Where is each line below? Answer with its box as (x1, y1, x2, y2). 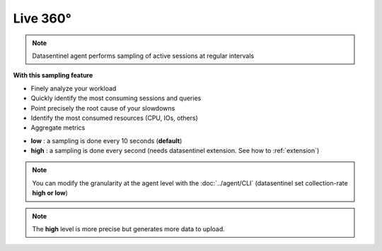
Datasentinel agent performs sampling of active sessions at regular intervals (32, 51, 255, 60)
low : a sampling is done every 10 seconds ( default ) (30, 136, 183, 145)
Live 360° (13, 11, 72, 26)
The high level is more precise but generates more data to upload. (32, 225, 226, 233)
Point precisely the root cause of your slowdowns (30, 104, 175, 112)
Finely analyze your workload (30, 84, 117, 92)
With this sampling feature (13, 71, 93, 80)
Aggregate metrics (30, 123, 86, 132)
